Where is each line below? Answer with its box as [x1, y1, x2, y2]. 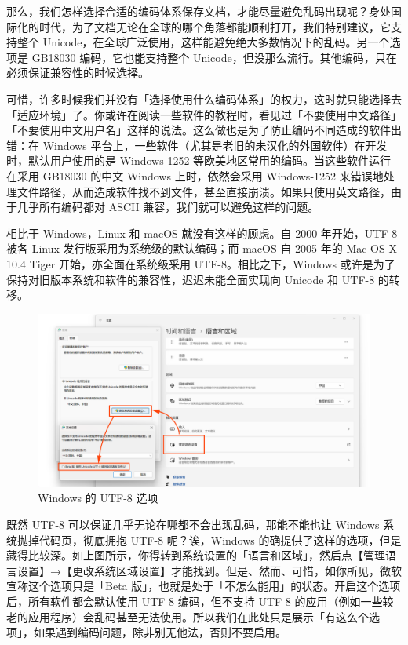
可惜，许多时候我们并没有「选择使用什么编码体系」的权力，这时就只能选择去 [6, 90, 402, 107]
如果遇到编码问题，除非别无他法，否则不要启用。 [33, 624, 286, 640]
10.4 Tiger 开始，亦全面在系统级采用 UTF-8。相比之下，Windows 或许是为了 [6, 255, 395, 271]
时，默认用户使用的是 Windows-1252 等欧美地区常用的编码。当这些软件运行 [6, 152, 392, 169]
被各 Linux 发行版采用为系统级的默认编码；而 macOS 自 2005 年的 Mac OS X [6, 240, 397, 257]
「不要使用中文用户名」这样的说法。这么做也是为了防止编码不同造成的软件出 [6, 122, 402, 138]
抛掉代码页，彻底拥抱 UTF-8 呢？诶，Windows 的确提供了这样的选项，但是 [16, 531, 402, 548]
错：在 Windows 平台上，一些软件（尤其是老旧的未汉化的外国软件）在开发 [6, 137, 388, 153]
